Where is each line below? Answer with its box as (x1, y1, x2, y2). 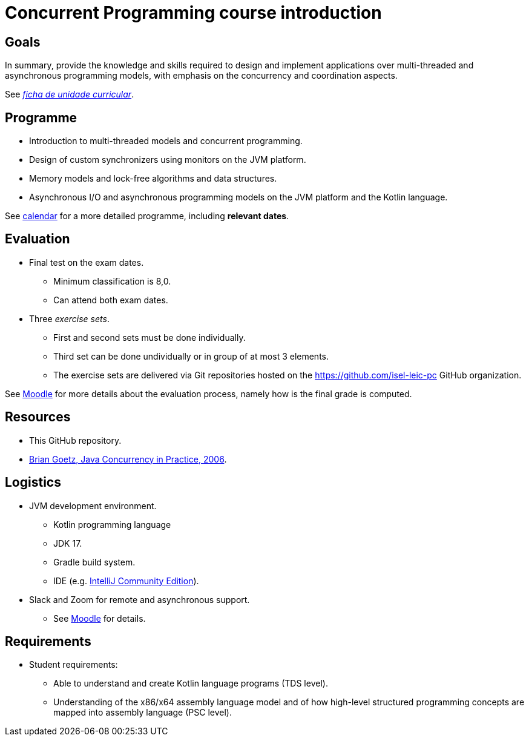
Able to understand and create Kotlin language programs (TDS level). (53, 678, 328, 689)
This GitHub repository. (29, 435, 122, 446)
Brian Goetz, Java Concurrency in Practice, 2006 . (29, 453, 227, 464)
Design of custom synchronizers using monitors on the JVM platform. (29, 154, 306, 165)
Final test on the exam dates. (29, 257, 144, 268)
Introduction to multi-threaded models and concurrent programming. (29, 136, 303, 147)
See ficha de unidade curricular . (5, 89, 134, 100)
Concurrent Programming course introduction (5, 2, 382, 23)
